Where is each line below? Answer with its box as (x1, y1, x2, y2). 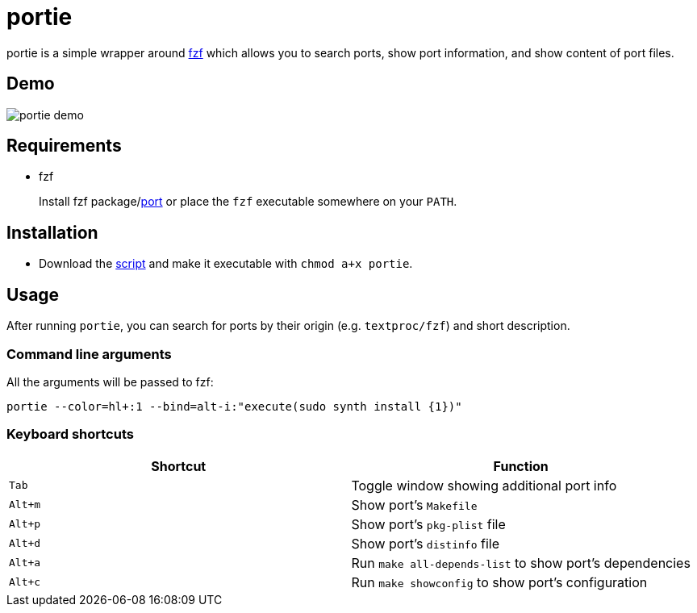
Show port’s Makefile (351, 496, 478, 513)
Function (493, 457, 549, 474)
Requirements (6, 136, 122, 156)
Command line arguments (6, 345, 172, 362)
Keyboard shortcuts (6, 426, 134, 443)
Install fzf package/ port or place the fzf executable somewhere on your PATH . (39, 194, 457, 209)
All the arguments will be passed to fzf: (6, 374, 214, 389)
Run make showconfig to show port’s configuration (351, 573, 648, 590)
